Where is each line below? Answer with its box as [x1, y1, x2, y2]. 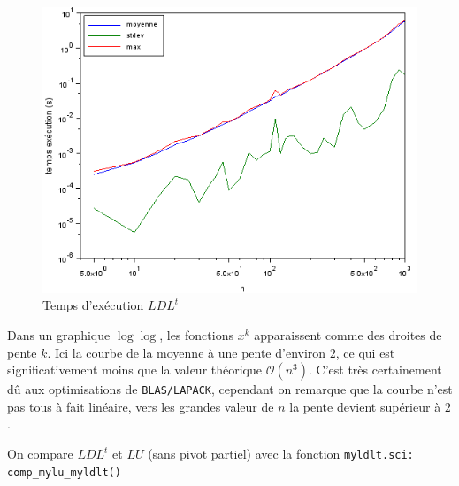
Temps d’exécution [42, 296, 144, 314]
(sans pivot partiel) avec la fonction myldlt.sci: [148, 444, 414, 463]
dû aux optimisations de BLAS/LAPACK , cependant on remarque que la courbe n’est [7, 380, 453, 398]
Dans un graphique [7, 326, 111, 343]
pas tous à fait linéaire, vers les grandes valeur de [7, 397, 274, 415]
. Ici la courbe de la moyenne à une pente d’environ [47, 343, 326, 361]
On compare [7, 444, 73, 463]
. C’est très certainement [309, 360, 442, 379]
